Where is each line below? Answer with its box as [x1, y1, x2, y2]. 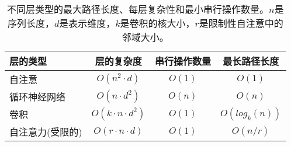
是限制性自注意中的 [199, 16, 283, 30]
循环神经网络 [9, 90, 66, 103]
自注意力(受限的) [9, 125, 82, 138]
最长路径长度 [223, 54, 279, 68]
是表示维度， [59, 16, 116, 30]
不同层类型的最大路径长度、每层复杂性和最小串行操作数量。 [7, 2, 269, 16]
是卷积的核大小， [120, 16, 195, 30]
